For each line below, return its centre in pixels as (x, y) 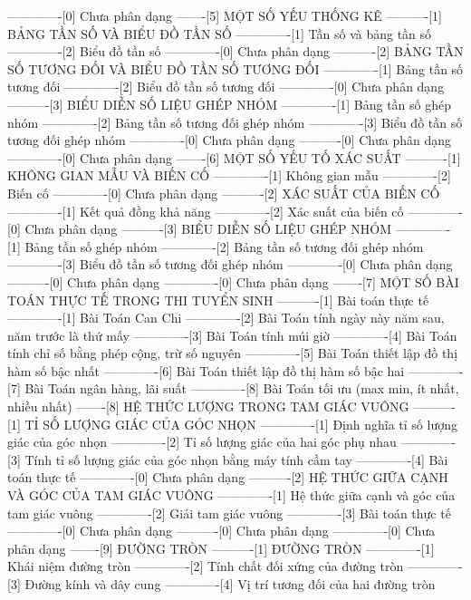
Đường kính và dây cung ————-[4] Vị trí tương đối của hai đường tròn (230, 584)
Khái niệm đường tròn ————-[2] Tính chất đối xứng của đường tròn (206, 566)
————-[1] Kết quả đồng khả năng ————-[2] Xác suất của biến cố (206, 211)
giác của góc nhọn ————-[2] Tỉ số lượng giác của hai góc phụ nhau (202, 442)
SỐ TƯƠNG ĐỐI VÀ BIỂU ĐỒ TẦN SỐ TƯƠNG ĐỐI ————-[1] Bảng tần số (235, 68)
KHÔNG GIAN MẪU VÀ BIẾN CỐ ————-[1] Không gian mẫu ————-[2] (229, 175)
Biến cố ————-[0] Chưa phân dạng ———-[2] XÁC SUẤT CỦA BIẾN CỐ (224, 193)
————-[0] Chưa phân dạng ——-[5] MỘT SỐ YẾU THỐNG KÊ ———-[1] (225, 15)
